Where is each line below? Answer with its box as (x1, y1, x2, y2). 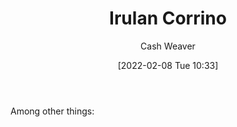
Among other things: (10, 105, 95, 117)
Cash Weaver (140, 40, 196, 52)
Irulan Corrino (109, 7, 227, 30)
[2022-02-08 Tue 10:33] (117, 59, 219, 71)
